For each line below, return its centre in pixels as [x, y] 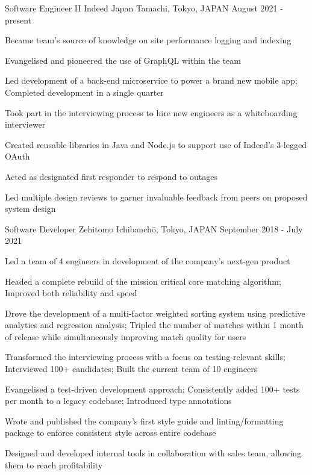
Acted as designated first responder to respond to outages [111, 176]
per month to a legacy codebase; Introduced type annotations [118, 401]
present [18, 20]
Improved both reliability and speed [71, 293]
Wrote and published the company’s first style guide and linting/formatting [144, 421]
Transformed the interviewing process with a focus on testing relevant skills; [145, 357]
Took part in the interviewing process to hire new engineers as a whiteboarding [151, 112]
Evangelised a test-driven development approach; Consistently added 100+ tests [152, 389]
